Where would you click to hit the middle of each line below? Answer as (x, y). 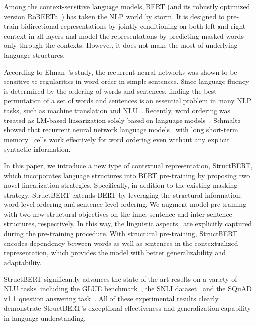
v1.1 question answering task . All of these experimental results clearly (111, 298)
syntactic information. (37, 149)
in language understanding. (45, 317)
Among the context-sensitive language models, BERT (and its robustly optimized (127, 6)
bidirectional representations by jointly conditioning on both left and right (133, 26)
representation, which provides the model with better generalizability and (115, 253)
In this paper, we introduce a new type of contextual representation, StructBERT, (128, 165)
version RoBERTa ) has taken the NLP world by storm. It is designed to (114, 16)
